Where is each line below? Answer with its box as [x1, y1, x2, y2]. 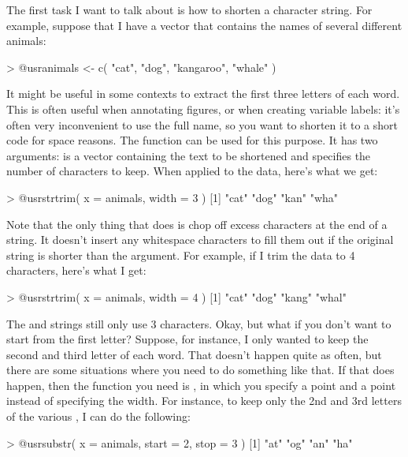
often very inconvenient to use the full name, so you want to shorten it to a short [6, 116, 399, 133]
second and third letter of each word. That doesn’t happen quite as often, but [6, 346, 382, 362]
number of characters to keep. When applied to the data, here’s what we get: [6, 163, 378, 179]
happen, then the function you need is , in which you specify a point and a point [6, 376, 396, 393]
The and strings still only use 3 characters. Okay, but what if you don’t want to [6, 315, 391, 332]
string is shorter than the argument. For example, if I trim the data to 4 [6, 246, 355, 263]
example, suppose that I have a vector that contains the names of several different [6, 17, 402, 33]
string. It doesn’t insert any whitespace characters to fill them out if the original [6, 231, 394, 248]
